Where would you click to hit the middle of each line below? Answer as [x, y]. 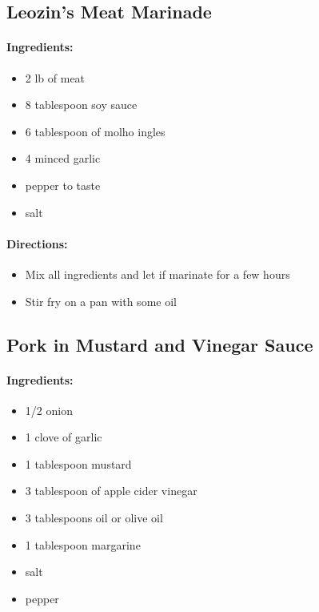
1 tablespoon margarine [83, 544]
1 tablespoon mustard [78, 463]
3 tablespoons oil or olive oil [94, 518]
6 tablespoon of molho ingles [95, 131]
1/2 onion [49, 410]
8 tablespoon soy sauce [81, 105]
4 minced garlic [63, 158]
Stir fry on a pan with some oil [101, 301]
